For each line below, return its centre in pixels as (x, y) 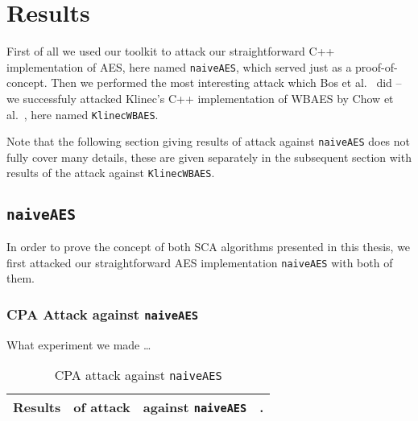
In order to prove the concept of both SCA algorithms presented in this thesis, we (209, 246)
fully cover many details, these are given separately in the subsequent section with (209, 157)
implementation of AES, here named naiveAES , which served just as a (179, 66)
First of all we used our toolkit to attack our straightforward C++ (171, 51)
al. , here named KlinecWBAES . (83, 114)
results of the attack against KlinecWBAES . (111, 173)
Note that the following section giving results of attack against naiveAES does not (209, 141)
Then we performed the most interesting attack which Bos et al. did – (226, 83)
